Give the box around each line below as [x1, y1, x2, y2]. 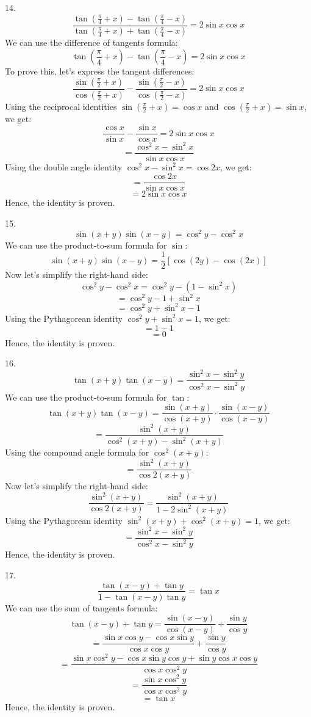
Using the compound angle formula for [5, 446, 149, 459]
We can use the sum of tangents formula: [5, 601, 158, 614]
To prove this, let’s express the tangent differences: [5, 65, 195, 78]
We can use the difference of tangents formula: [5, 36, 178, 49]
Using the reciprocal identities [5, 100, 117, 112]
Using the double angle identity [5, 160, 123, 173]
